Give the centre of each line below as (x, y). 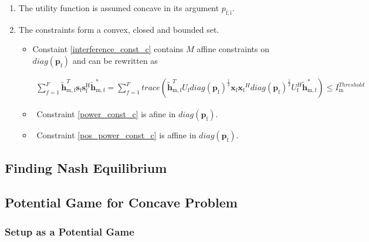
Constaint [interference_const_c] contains (108, 49)
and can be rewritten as (115, 60)
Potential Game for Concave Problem (121, 202)
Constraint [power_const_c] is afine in (106, 114)
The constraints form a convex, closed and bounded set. (119, 29)
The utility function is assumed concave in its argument (119, 8)
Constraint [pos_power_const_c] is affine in (116, 135)
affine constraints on (233, 49)
